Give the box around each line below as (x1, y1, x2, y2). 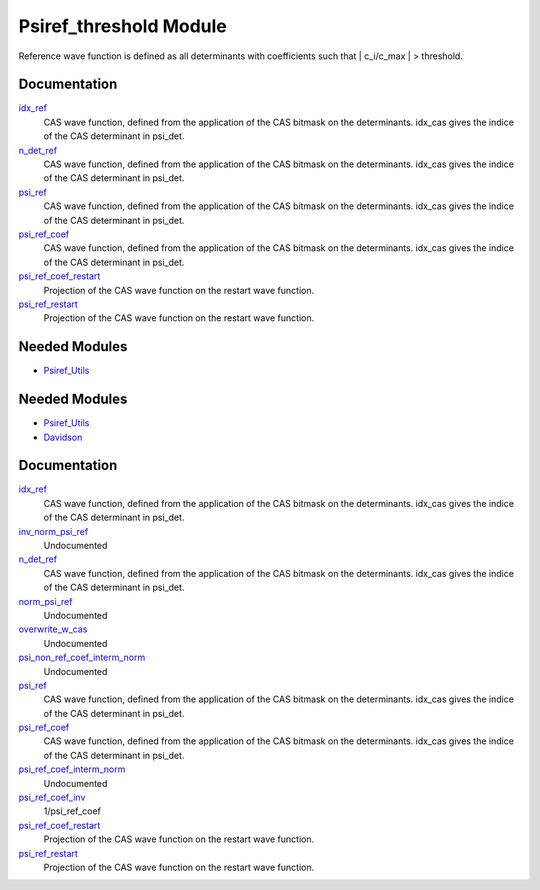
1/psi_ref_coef (43, 805, 102, 817)
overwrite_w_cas (18, 623, 88, 635)
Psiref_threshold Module (18, 15, 227, 37)
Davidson (43, 431, 83, 443)
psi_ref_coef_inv (18, 791, 86, 804)
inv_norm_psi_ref (18, 525, 89, 537)
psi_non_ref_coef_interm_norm (18, 651, 146, 664)
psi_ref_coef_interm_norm (18, 763, 126, 775)
